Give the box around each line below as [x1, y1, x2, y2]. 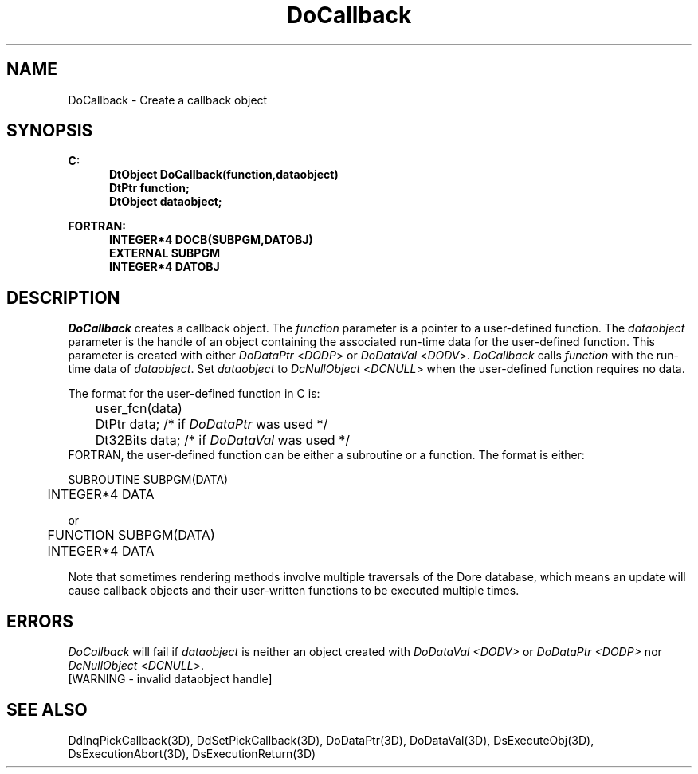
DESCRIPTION [6, 287, 120, 308]
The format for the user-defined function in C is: [68, 387, 320, 401]
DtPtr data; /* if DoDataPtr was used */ [95, 416, 328, 433]
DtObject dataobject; [109, 194, 222, 209]
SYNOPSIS [6, 120, 93, 141]
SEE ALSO [6, 699, 88, 720]
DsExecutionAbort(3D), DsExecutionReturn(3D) [68, 746, 316, 760]
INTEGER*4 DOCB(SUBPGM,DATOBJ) [109, 233, 313, 247]
